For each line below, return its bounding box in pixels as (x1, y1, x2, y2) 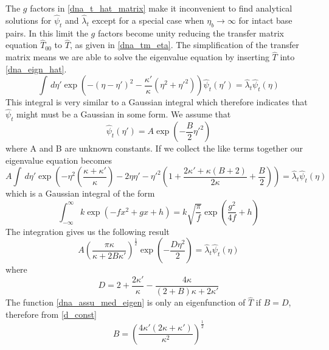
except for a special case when (92, 13, 204, 26)
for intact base (238, 13, 293, 26)
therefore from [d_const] (5, 307, 97, 320)
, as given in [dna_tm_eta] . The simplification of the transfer (69, 38, 299, 51)
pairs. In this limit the (5, 26, 88, 39)
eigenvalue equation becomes (5, 153, 113, 166)
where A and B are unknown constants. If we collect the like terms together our (5, 142, 303, 155)
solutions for (5, 13, 52, 26)
